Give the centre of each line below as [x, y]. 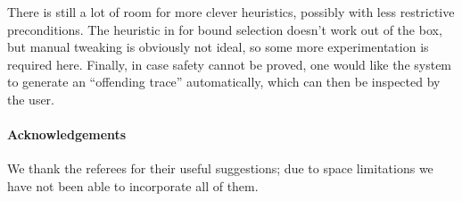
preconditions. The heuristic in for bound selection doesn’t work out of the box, [225, 29]
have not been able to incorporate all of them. [133, 185]
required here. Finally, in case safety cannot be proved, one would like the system [230, 64]
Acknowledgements [67, 134]
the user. [31, 99]
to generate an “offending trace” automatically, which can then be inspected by [224, 82]
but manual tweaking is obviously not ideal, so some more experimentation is [218, 47]
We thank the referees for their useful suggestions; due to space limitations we [220, 168]
